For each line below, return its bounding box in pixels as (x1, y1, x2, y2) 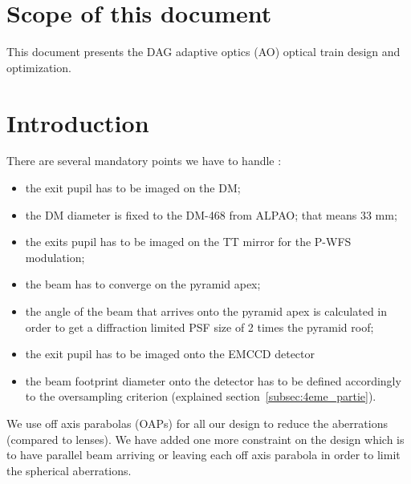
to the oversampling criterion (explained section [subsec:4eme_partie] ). (25, 388, 376, 405)
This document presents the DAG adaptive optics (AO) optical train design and (6, 43, 401, 60)
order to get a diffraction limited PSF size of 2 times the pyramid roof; (25, 318, 374, 335)
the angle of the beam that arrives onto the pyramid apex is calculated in (25, 303, 388, 319)
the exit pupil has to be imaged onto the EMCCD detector (25, 345, 315, 362)
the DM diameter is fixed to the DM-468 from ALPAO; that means (25, 206, 357, 223)
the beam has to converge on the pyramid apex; (25, 276, 261, 292)
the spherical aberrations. (6, 462, 132, 478)
